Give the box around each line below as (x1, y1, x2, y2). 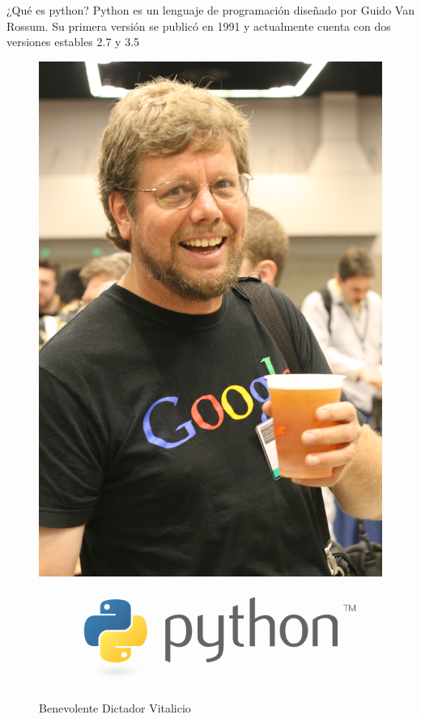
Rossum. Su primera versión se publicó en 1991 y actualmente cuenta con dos (6, 17, 391, 34)
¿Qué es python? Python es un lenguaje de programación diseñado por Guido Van (6, 2, 415, 18)
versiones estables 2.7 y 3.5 (6, 33, 140, 50)
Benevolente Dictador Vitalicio (39, 699, 191, 716)
